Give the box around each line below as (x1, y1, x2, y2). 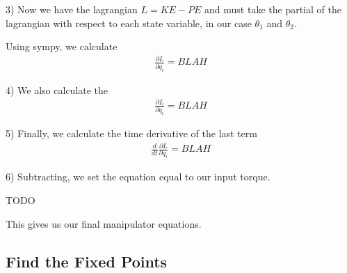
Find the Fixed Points (6, 250, 168, 272)
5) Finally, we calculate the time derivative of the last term (6, 126, 257, 140)
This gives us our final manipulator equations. (6, 216, 202, 231)
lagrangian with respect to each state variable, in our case (6, 15, 252, 30)
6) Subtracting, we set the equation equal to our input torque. (6, 169, 271, 184)
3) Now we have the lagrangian (6, 2, 138, 16)
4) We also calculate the (6, 82, 108, 97)
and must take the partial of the (204, 2, 341, 16)
